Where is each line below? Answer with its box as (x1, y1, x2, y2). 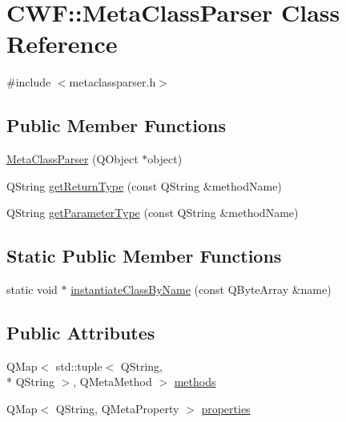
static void (6, 281, 58, 298)
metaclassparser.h (69, 74, 156, 90)
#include (6, 74, 51, 90)
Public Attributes (6, 320, 155, 345)
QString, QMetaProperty (55, 400, 179, 417)
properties (201, 400, 251, 417)
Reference (6, 27, 118, 60)
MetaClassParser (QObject (6, 151, 139, 167)
